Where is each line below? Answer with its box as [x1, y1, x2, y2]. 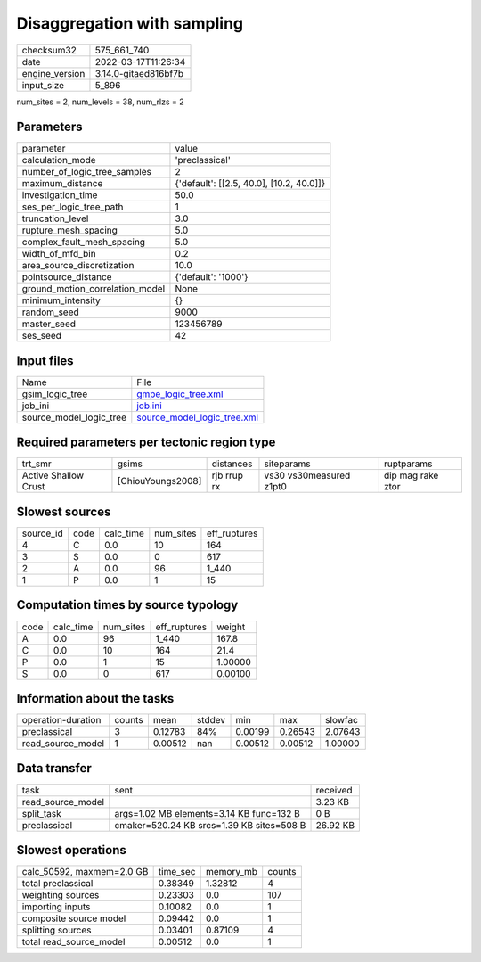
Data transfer [16, 761, 93, 776]
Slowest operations [16, 843, 126, 858]
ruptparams [383, 457, 433, 470]
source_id [21, 527, 63, 539]
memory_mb [205, 866, 258, 878]
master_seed [21, 317, 76, 330]
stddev [196, 714, 226, 727]
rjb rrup [211, 469, 244, 481]
